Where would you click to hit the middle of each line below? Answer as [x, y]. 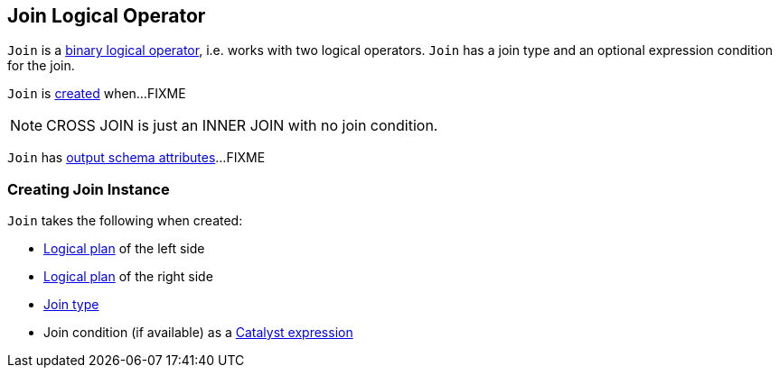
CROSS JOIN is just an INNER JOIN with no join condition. [242, 126]
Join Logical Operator [107, 16]
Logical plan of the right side [128, 277]
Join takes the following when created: [125, 221]
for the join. [41, 66]
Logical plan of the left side [124, 249]
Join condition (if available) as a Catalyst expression [198, 333]
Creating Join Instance [89, 189]
